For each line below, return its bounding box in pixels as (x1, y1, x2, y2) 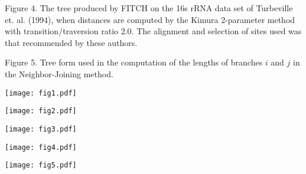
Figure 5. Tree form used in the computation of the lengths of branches (5, 56, 263, 68)
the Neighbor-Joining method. (5, 67, 113, 80)
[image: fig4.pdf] (5, 143, 77, 152)
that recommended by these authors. (5, 36, 138, 48)
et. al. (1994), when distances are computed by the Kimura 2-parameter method (5, 13, 295, 25)
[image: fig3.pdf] (5, 124, 77, 133)
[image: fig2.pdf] (5, 107, 77, 116)
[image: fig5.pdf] (5, 161, 77, 170)
